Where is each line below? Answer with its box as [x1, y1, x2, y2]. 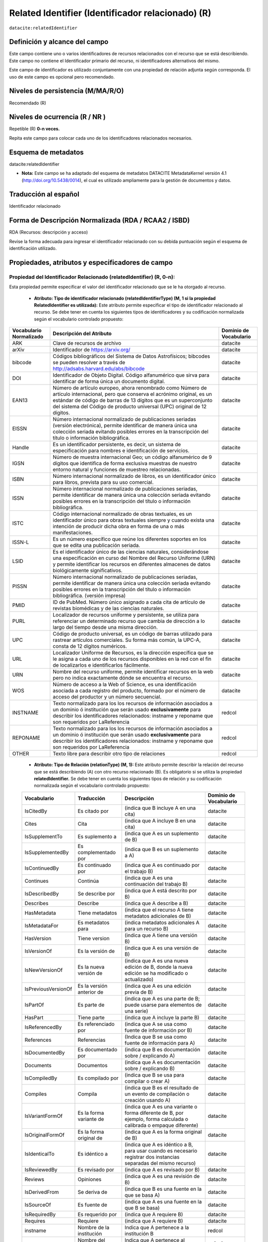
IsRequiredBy [24, 1211, 56, 1218]
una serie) [125, 1008, 148, 1014]
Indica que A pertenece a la [125, 1224, 189, 1231]
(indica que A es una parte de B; [125, 995, 201, 1002]
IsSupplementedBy [24, 849, 69, 855]
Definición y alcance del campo [9, 38, 109, 46]
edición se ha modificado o [125, 969, 188, 976]
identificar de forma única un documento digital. [53, 378, 165, 385]
